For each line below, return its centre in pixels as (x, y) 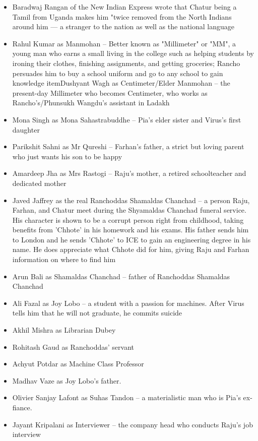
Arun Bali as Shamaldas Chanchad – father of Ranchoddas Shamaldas (121, 276)
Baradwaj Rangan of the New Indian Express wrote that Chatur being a (124, 7)
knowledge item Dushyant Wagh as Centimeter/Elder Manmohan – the (121, 83)
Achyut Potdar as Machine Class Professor (78, 364)
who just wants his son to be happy (67, 156)
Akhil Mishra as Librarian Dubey (64, 330)
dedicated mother (39, 183)
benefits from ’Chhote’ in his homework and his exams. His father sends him (131, 230)
